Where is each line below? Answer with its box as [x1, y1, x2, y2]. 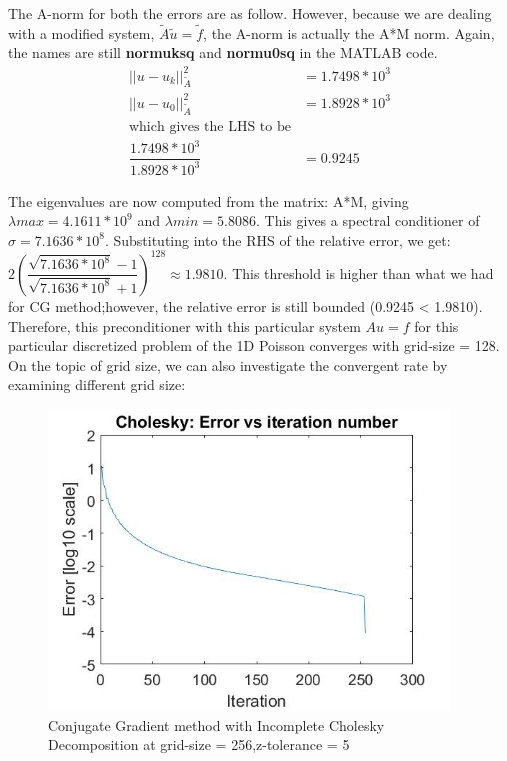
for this [414, 315, 459, 336]
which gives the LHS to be [128, 119, 291, 134]
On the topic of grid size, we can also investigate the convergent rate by [8, 354, 448, 375]
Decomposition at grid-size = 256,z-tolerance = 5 [48, 734, 350, 755]
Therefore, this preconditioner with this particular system [8, 315, 361, 336]
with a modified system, [8, 22, 155, 43]
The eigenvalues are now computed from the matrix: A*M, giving [8, 190, 409, 211]
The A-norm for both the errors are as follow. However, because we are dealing [8, 3, 492, 23]
